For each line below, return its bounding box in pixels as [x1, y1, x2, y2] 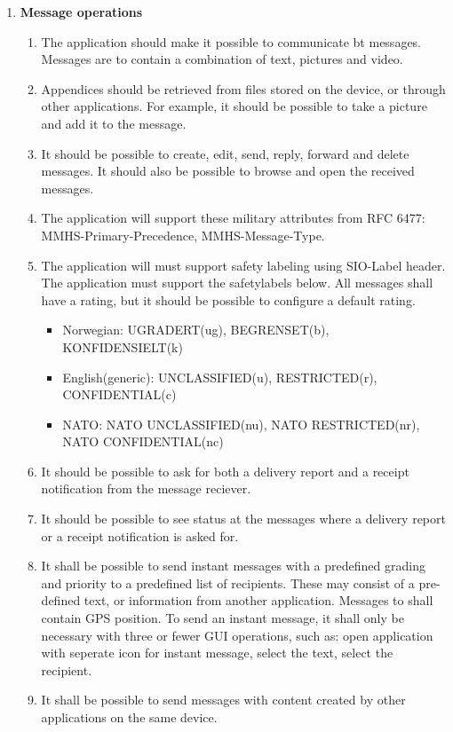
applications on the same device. [41, 708, 218, 726]
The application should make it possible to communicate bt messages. [41, 32, 422, 51]
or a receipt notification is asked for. [41, 526, 239, 545]
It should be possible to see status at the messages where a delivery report [41, 509, 446, 528]
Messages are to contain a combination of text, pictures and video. [41, 50, 403, 68]
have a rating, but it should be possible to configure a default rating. [41, 290, 416, 309]
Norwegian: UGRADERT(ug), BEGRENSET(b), [62, 320, 330, 339]
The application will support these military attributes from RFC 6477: [41, 209, 425, 227]
